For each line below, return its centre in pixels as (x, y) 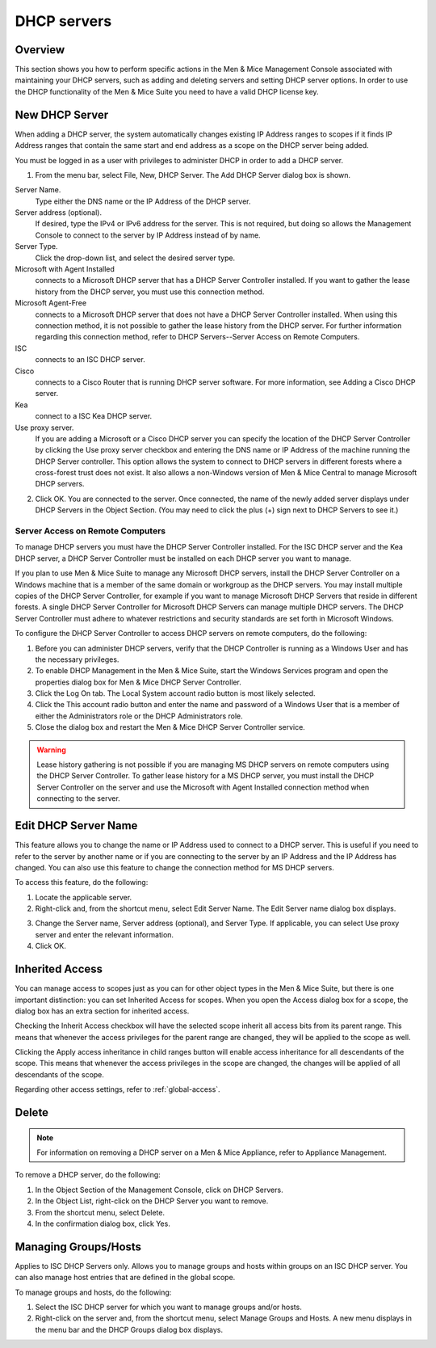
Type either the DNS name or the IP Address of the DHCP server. (143, 201)
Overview (40, 50)
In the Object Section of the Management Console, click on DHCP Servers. (159, 1190)
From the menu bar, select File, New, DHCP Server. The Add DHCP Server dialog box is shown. (193, 175)
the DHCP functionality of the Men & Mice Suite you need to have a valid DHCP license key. (167, 91)
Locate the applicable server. (84, 897)
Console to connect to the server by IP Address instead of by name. (148, 235)
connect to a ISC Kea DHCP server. (94, 416)
